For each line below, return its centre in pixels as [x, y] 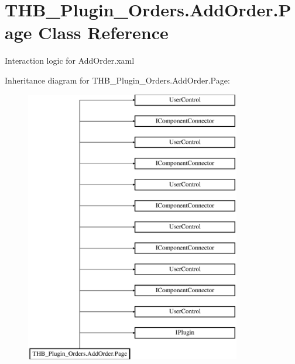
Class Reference [103, 32]
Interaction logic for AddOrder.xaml [70, 60]
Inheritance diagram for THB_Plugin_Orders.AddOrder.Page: [117, 80]
